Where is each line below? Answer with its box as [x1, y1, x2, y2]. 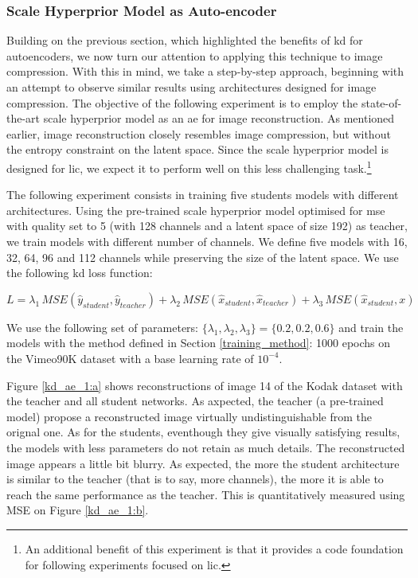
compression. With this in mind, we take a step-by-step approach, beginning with [6, 63, 404, 80]
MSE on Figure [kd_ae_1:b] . [6, 502, 149, 518]
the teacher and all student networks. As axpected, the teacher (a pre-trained [6, 392, 384, 409]
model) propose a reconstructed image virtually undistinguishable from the [6, 408, 373, 424]
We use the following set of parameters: [6, 318, 199, 335]
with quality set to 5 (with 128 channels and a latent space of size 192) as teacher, [6, 217, 408, 234]
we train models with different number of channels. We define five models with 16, [6, 233, 408, 249]
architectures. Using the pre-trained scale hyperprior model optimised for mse [6, 201, 385, 218]
